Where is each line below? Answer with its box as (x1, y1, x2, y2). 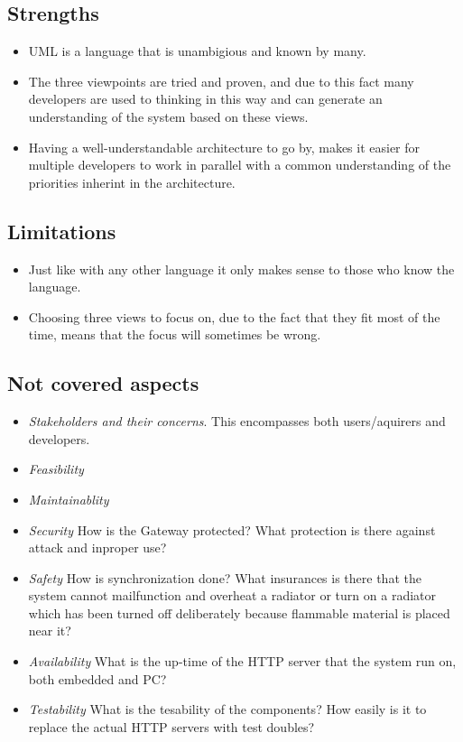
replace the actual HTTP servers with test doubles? (28, 717, 315, 736)
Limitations (7, 217, 116, 245)
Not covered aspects (7, 369, 199, 397)
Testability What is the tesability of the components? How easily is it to (28, 700, 427, 719)
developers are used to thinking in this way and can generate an (28, 89, 383, 108)
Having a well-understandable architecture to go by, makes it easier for (28, 137, 421, 156)
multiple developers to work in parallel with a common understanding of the (28, 155, 451, 174)
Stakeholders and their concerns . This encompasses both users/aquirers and (28, 412, 446, 431)
